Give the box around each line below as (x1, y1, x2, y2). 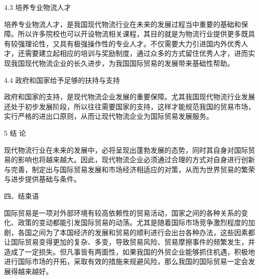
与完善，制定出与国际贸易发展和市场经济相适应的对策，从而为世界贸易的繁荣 (4, 164, 255, 174)
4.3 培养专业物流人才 (4, 2, 71, 12)
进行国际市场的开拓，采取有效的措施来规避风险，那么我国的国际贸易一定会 (4, 256, 248, 267)
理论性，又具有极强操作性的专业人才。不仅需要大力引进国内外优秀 (24, 38, 241, 48)
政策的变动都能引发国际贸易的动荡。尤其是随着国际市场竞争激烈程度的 (17, 217, 248, 228)
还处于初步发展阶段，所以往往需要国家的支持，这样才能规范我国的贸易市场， (4, 101, 255, 111)
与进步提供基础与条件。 (4, 174, 81, 184)
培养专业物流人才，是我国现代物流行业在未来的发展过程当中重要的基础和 (4, 18, 241, 29)
